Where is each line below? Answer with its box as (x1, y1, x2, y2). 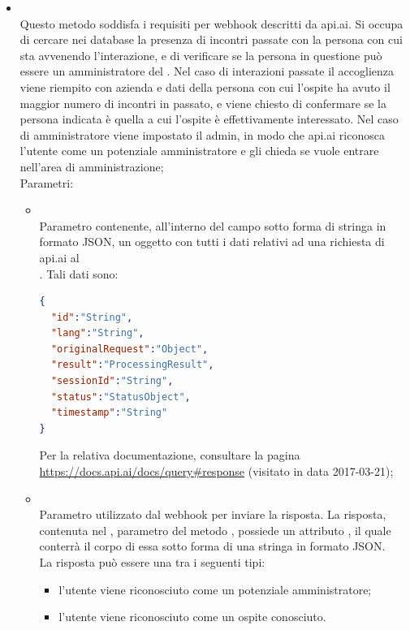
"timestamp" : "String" (50, 407, 168, 419)
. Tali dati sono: (39, 265, 119, 282)
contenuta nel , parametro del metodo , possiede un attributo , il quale (39, 521, 391, 538)
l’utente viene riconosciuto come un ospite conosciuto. (58, 608, 326, 625)
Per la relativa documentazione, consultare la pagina (39, 447, 300, 464)
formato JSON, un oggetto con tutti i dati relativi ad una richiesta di (39, 233, 385, 250)
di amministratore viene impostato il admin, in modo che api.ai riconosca (19, 126, 385, 143)
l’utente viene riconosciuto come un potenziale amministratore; (58, 580, 372, 598)
